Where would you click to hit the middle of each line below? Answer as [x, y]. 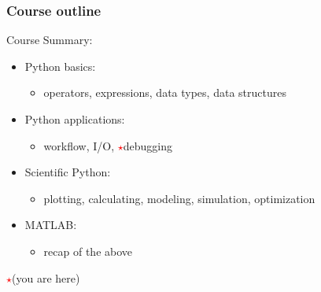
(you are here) [46, 277]
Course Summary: [50, 40]
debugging [148, 145]
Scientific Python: [68, 172]
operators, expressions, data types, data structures [165, 92]
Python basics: [60, 66]
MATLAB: [51, 225]
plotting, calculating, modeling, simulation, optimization [179, 198]
